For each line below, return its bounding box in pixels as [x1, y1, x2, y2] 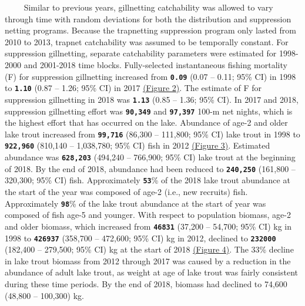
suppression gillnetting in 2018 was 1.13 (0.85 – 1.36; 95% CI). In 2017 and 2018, [5, 93, 299, 105]
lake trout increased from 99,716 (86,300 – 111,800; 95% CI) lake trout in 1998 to [5, 127, 300, 140]
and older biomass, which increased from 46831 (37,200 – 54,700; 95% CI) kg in [5, 220, 292, 232]
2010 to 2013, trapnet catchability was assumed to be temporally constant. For [5, 35, 289, 48]
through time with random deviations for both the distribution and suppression [5, 12, 291, 25]
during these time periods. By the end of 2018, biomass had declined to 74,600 [5, 278, 287, 290]
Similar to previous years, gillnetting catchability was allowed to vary [24, 1, 273, 13]
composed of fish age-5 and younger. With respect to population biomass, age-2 [5, 209, 291, 221]
